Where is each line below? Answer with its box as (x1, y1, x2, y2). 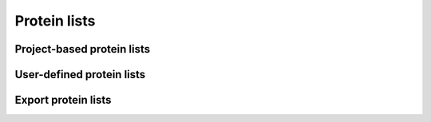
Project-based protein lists (14, 42, 151, 56)
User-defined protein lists (14, 68, 146, 81)
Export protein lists (14, 93, 112, 107)
